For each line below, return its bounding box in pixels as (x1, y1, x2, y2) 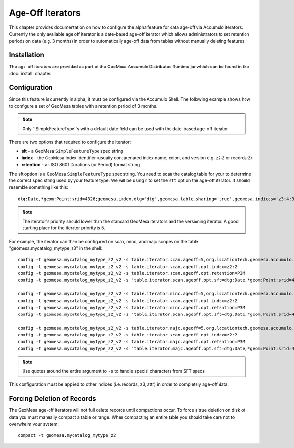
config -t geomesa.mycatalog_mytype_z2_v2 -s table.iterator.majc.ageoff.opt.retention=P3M (18, 339, 245, 344)
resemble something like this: (9, 184, 69, 190)
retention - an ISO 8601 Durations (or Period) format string (21, 162, 140, 168)
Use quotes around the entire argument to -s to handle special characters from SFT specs (22, 368, 205, 374)
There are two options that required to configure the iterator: (9, 139, 131, 145)
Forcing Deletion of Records (9, 394, 96, 403)
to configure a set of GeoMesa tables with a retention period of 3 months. (9, 103, 158, 109)
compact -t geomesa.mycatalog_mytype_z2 (18, 432, 116, 438)
